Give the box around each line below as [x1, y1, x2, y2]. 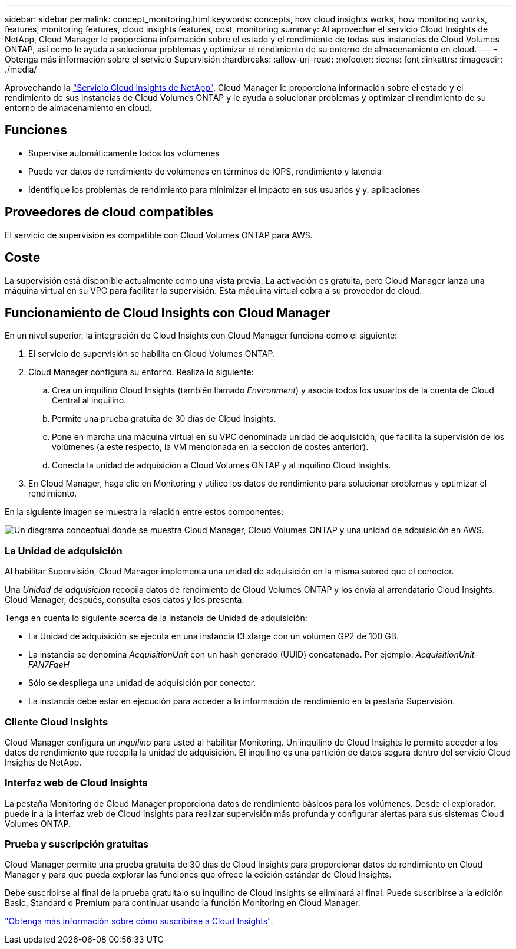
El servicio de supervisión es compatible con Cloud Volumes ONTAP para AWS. [5, 229, 313, 240]
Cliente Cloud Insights [5, 715, 108, 728]
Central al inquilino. [52, 395, 127, 406]
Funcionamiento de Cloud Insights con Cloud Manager [5, 305, 330, 320]
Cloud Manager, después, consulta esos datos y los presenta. [5, 595, 244, 605]
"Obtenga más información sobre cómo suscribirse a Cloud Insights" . [5, 916, 273, 927]
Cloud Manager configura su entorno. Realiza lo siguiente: [28, 367, 254, 377]
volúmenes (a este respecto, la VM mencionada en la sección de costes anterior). [52, 442, 369, 452]
